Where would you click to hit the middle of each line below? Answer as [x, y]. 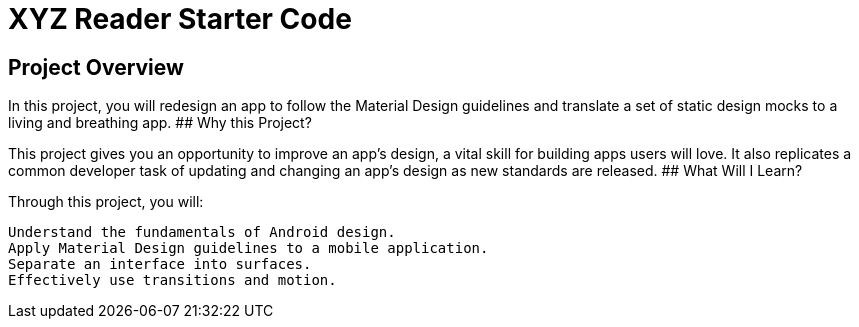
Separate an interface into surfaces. [160, 264]
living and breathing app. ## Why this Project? [160, 123]
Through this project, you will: [106, 202]
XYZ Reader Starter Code [180, 19]
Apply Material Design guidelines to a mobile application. [248, 248]
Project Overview [96, 67]
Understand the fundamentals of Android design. [202, 232]
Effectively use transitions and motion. [172, 280]
